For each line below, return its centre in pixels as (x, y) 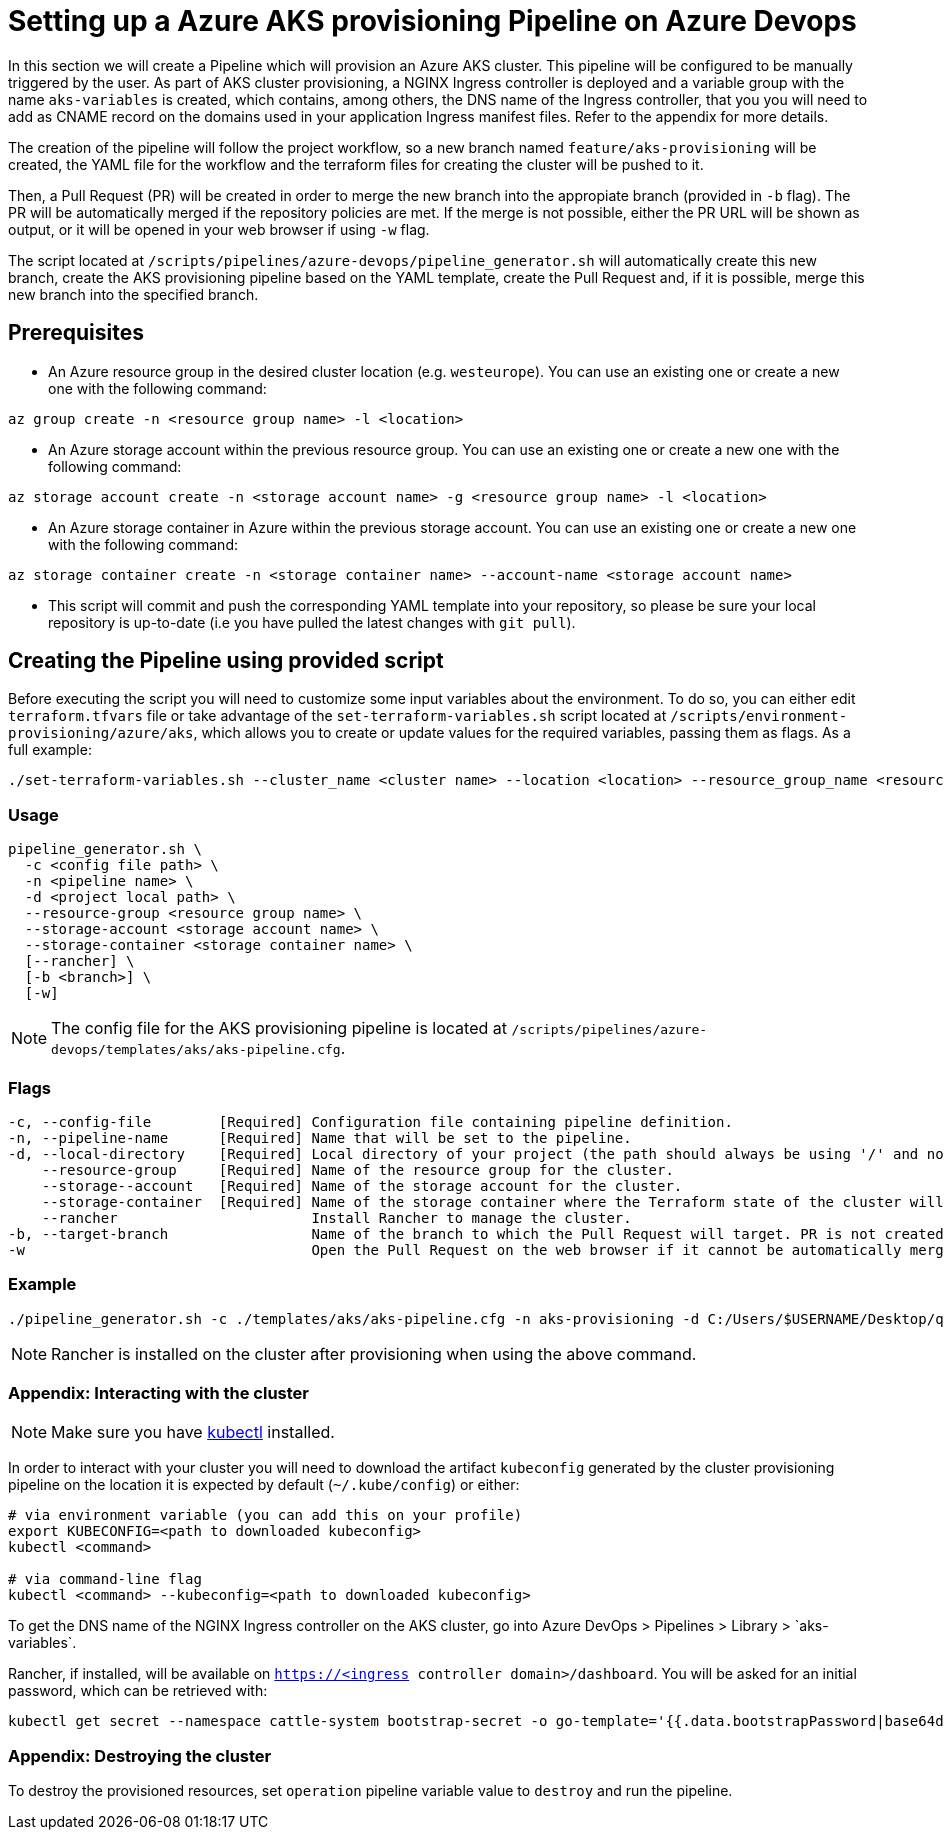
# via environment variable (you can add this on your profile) (265, 1515)
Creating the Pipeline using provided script (226, 661)
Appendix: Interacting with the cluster (158, 1393)
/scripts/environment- (759, 716)
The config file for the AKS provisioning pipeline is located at (279, 1028)
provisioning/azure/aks (101, 733)
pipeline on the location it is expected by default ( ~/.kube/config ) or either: (264, 1485)
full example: (50, 750)
